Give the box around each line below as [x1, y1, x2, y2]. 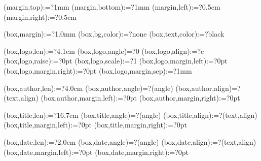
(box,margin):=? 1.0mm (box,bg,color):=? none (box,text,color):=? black [4, 28, 225, 39]
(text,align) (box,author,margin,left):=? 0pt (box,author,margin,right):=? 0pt [4, 92, 240, 103]
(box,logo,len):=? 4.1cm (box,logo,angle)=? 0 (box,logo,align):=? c [4, 45, 204, 56]
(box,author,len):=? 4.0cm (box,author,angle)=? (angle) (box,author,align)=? [4, 82, 241, 93]
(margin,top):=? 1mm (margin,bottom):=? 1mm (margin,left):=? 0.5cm [4, 2, 220, 12]
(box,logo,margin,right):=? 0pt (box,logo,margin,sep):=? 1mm [4, 65, 192, 76]
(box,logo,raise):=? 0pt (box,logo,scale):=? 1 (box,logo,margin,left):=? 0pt [4, 55, 228, 66]
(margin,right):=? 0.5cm [4, 11, 77, 22]
